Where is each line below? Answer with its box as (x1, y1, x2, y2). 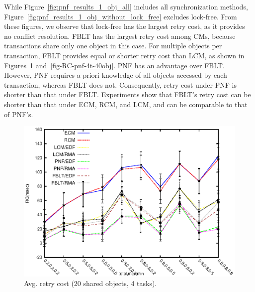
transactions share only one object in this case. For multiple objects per (4, 40, 222, 51)
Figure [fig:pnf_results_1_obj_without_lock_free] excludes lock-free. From (4, 11, 237, 21)
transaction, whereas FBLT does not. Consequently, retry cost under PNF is (4, 79, 237, 90)
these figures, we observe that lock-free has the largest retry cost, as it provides (4, 21, 245, 31)
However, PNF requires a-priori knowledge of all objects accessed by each (4, 70, 227, 80)
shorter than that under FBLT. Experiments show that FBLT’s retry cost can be (4, 89, 251, 100)
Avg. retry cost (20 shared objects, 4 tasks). (24, 278, 157, 289)
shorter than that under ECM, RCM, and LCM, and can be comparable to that (4, 99, 248, 109)
